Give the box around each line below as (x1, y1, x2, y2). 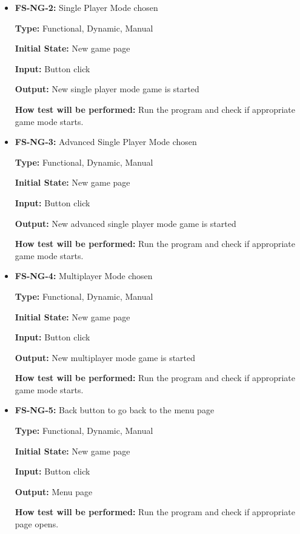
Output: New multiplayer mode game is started (15, 351, 196, 363)
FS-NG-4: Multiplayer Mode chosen (15, 269, 153, 282)
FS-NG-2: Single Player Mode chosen (15, 1, 158, 13)
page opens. (15, 518, 59, 530)
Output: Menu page (15, 485, 93, 498)
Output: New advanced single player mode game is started (15, 217, 236, 229)
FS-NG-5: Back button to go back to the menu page (15, 404, 215, 416)
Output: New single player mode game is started (15, 83, 199, 95)
